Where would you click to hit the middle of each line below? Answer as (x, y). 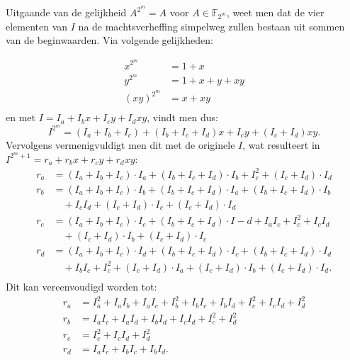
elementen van (37, 26)
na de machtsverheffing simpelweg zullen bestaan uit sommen (211, 26)
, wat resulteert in (281, 144)
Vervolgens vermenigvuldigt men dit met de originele (120, 144)
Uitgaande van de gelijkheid (66, 12)
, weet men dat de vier (275, 12)
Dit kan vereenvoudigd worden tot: (81, 286)
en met (21, 117)
